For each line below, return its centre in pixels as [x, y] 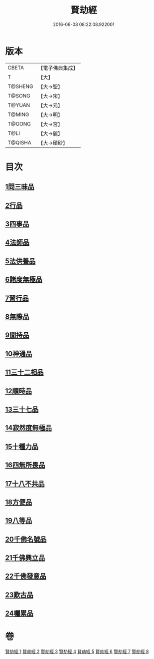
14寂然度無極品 [29, 428]
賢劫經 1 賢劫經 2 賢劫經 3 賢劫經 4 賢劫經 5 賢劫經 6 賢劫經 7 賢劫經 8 [77, 652]
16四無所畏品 [25, 465]
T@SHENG [20, 86]
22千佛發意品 [26, 576]
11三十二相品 [24, 372]
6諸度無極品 [24, 280]
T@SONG [19, 95]
